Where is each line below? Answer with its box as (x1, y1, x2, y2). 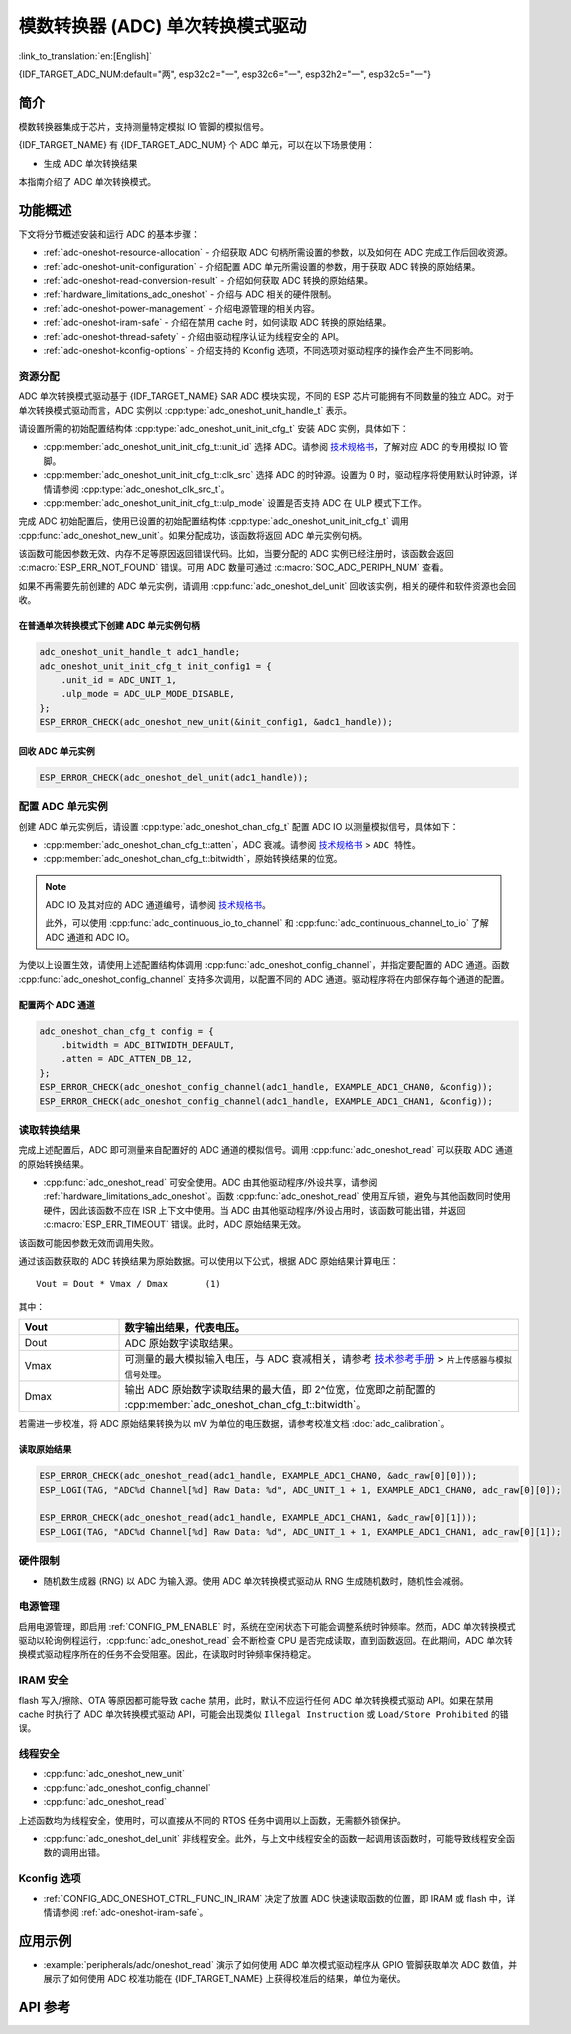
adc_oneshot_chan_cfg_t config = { (39, 1025, 214, 1037)
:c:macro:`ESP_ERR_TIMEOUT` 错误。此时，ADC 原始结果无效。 (43, 1218, 307, 1230)
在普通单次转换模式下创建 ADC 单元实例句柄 (18, 620, 200, 632)
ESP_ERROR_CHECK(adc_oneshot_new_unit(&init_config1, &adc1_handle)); (39, 716, 394, 728)
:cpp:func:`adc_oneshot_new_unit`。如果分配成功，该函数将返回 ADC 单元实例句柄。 (18, 529, 368, 541)
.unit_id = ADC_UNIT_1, (60, 675, 177, 686)
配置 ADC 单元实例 (18, 800, 109, 814)
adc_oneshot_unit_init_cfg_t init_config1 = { (39, 660, 272, 672)
